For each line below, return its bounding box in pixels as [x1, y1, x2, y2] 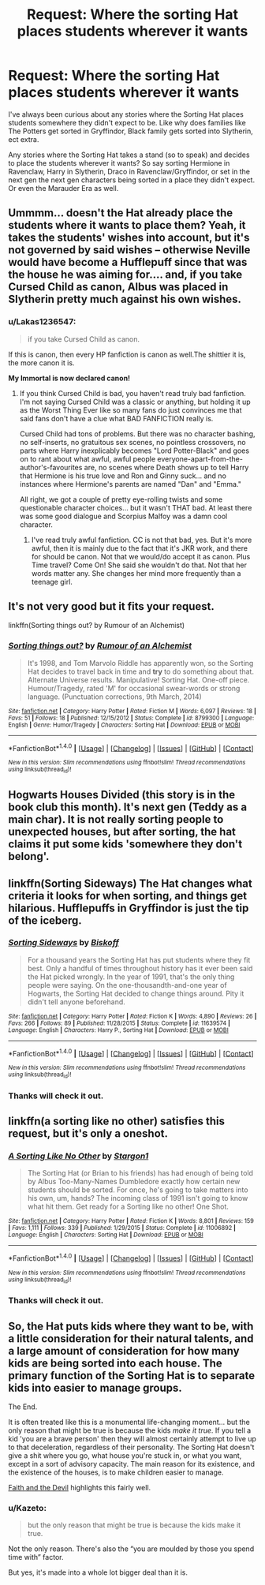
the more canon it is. [8, 357, 75, 368]
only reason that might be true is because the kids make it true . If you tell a [8, 1426, 252, 1435]
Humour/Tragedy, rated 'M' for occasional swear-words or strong [27, 683, 241, 693]
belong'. [8, 850, 50, 863]
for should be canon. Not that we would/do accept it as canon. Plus [31, 551, 251, 561]
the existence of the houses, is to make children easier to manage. [8, 1467, 224, 1477]
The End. [8, 1402, 38, 1411]
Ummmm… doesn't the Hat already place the [8, 207, 233, 220]
